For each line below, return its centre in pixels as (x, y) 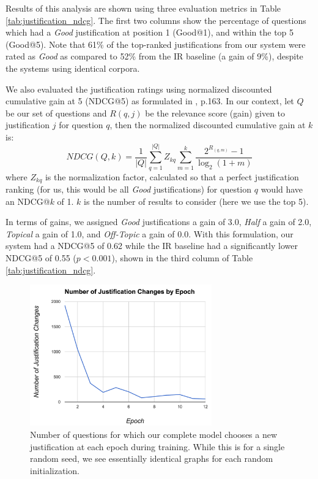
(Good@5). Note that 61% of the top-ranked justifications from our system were (156, 44)
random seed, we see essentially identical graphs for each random (152, 458)
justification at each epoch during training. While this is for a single (157, 446)
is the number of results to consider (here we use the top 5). (196, 201)
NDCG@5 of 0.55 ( (41, 258)
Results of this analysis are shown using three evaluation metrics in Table (143, 8)
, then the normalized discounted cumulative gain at (208, 125)
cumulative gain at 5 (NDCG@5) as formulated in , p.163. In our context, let (150, 101)
